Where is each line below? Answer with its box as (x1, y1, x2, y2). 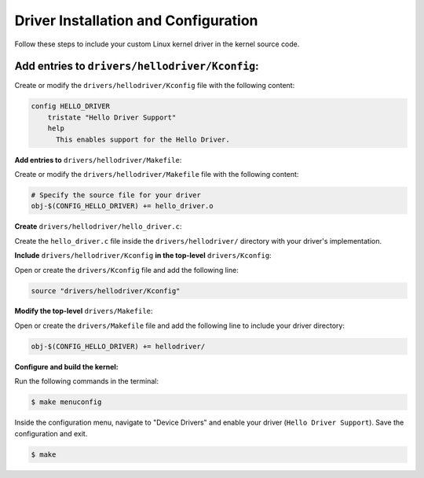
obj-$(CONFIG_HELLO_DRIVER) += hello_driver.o (31, 201, 214, 211)
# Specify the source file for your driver (31, 190, 202, 200)
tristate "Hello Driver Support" (47, 112, 177, 122)
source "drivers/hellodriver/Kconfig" (31, 286, 181, 295)
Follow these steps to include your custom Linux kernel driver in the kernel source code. (14, 39, 300, 49)
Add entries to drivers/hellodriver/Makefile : (14, 155, 182, 164)
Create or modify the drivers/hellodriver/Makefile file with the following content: (14, 169, 299, 178)
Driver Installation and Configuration (14, 12, 258, 29)
